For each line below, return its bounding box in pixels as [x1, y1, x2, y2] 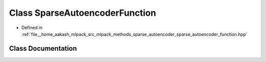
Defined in [21, 25, 43, 31]
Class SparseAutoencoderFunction [9, 7, 156, 18]
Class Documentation [9, 44, 77, 53]
